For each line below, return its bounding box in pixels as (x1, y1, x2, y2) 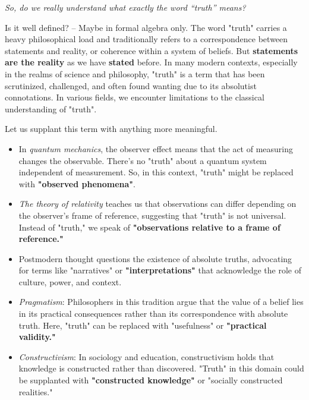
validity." (18, 330, 56, 343)
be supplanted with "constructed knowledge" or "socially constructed (18, 374, 283, 386)
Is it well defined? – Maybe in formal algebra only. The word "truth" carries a (5, 21, 287, 33)
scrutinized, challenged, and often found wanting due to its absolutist (5, 79, 257, 92)
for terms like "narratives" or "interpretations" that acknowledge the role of (18, 264, 301, 276)
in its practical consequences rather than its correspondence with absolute (18, 307, 288, 320)
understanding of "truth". (5, 102, 97, 115)
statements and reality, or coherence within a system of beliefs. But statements (5, 44, 298, 56)
